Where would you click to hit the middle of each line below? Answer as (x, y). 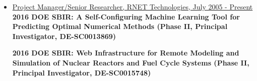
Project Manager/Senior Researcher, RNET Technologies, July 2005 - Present (133, 6)
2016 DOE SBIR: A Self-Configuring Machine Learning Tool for (126, 16)
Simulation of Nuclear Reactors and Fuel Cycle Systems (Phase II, (131, 62)
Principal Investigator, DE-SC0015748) (82, 72)
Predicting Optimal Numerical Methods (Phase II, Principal (120, 26)
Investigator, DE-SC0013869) (64, 36)
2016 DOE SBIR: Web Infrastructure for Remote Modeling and (126, 53)
